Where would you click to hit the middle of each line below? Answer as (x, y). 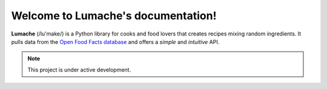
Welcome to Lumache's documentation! (114, 16)
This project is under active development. (79, 70)
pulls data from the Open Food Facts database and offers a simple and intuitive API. (115, 41)
